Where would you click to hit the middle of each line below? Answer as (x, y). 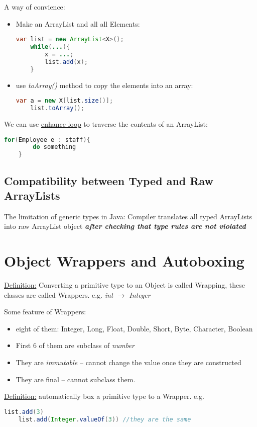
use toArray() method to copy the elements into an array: (104, 85)
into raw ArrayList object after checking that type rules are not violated (125, 226)
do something (54, 147)
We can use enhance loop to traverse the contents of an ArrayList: (106, 123)
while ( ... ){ (50, 47)
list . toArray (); (57, 108)
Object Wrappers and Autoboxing (124, 261)
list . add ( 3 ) (24, 412)
